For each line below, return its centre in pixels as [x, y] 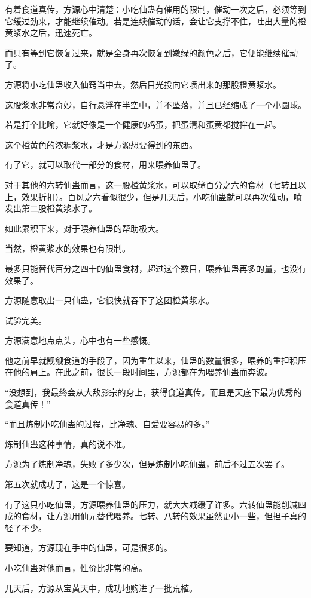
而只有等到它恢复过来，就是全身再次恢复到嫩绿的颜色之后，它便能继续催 [147, 52]
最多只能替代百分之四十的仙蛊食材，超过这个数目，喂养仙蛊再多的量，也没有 [155, 268]
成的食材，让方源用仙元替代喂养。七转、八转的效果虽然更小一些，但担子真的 [155, 516]
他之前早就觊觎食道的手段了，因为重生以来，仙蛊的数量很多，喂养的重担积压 [155, 360]
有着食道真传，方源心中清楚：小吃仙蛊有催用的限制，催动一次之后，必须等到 [155, 9]
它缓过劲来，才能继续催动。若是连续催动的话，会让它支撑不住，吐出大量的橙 [155, 21]
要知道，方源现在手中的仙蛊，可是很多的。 [89, 548]
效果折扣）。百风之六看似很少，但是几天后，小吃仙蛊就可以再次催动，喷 [161, 196]
